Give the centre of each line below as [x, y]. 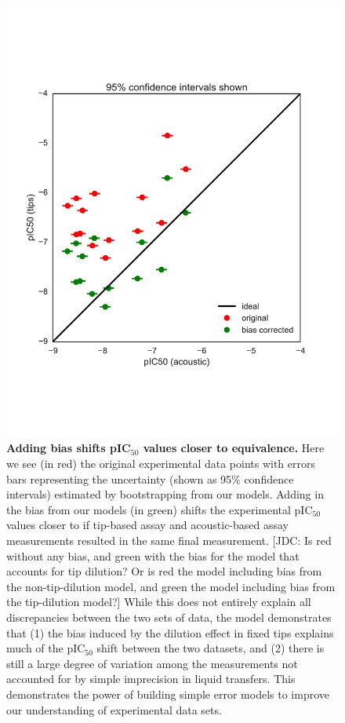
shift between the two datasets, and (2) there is [211, 648]
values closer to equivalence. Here [234, 448]
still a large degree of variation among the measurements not [152, 663]
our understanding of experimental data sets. [114, 709]
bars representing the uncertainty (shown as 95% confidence [150, 478]
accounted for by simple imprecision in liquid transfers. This [151, 679]
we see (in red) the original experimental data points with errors [161, 464]
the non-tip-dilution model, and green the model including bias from [171, 586]
